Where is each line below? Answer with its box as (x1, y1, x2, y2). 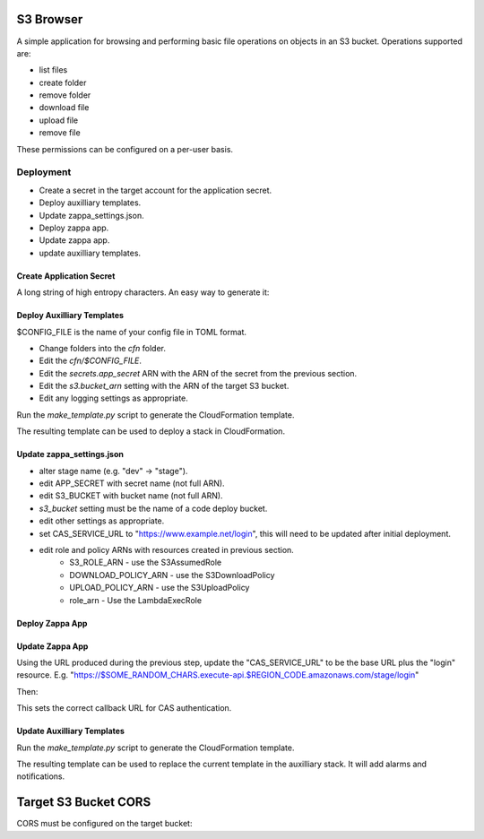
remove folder (39, 90, 91, 100)
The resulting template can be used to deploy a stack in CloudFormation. (16, 426, 286, 437)
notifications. (16, 771, 65, 782)
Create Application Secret (16, 270, 116, 281)
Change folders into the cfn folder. (39, 342, 166, 353)
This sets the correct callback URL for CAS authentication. (16, 703, 232, 714)
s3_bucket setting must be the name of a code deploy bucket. (39, 503, 268, 514)
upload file (39, 115, 79, 125)
